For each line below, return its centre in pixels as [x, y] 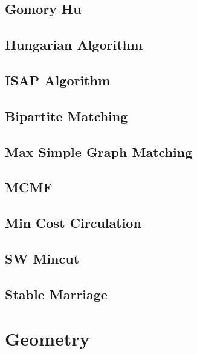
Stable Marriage [56, 294]
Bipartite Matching [66, 115]
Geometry [47, 339]
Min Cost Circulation [73, 223]
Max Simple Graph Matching [99, 151]
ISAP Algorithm [58, 80]
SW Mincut [42, 258]
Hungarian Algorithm [74, 45]
